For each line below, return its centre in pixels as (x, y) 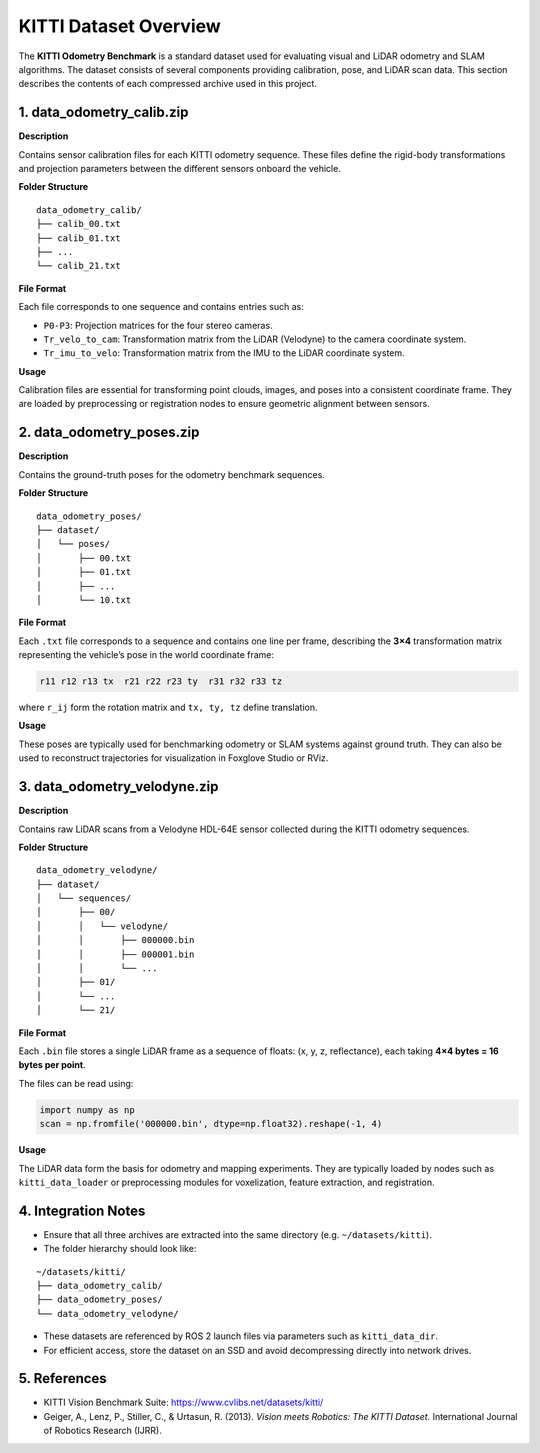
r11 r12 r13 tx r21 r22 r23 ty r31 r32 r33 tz (161, 681)
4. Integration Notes (82, 1210)
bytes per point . (52, 1065)
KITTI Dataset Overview (120, 26)
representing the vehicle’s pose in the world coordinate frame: (146, 655)
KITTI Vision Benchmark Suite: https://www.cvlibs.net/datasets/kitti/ (183, 1402)
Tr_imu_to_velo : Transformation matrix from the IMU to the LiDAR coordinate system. (224, 353)
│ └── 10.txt (84, 599)
